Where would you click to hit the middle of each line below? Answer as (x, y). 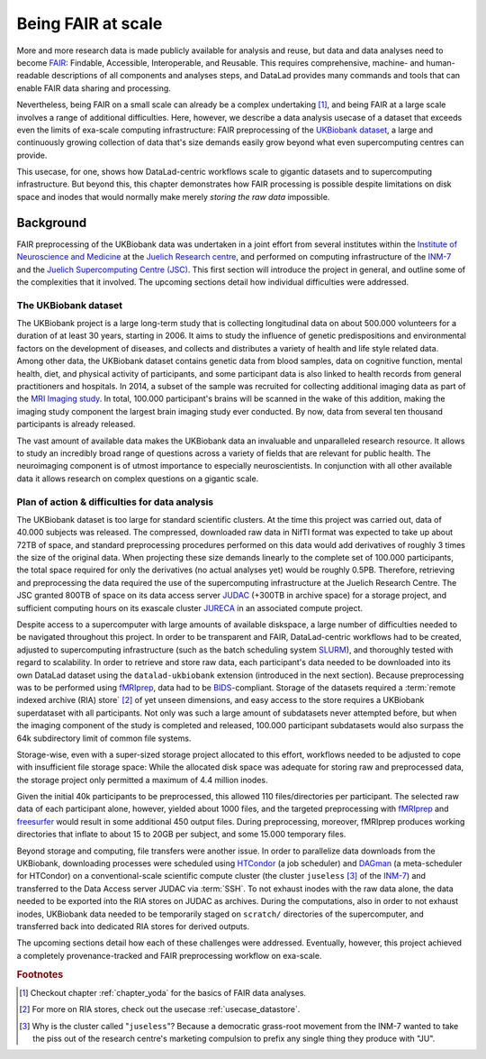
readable (33, 76)
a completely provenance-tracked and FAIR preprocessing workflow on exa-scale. (169, 955)
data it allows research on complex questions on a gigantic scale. (138, 479)
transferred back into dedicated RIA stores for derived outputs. (133, 927)
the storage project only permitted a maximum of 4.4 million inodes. (143, 780)
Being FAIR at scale (90, 23)
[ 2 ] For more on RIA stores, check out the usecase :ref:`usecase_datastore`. (160, 1009)
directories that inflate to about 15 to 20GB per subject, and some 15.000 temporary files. (181, 835)
